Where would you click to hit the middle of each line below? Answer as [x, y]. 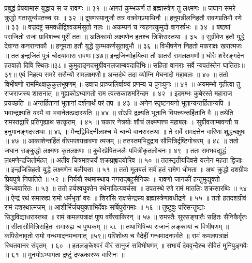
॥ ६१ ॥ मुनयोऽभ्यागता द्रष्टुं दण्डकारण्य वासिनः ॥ [65, 255]
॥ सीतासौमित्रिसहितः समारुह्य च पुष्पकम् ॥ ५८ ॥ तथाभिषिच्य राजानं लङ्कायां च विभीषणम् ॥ [117, 226]
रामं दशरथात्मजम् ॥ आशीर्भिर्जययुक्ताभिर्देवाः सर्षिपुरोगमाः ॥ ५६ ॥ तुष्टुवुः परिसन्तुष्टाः [105, 207]
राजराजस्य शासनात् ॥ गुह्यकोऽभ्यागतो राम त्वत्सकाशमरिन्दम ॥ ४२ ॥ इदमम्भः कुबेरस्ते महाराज [118, 93]
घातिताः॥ [234, 65]
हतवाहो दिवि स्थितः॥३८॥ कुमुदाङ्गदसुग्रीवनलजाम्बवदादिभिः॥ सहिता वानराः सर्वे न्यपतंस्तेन [112, 65]
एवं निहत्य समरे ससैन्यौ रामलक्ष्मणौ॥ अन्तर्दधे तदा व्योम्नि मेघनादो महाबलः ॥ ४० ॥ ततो [124, 74]
